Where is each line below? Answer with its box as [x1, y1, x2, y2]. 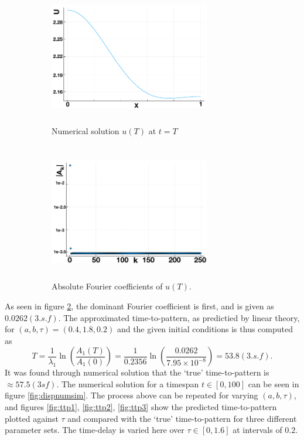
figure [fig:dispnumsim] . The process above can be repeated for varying [5, 389, 258, 401]
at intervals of [233, 424, 282, 436]
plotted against [5, 412, 59, 424]
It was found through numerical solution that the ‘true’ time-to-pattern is [5, 366, 269, 378]
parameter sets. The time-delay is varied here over [5, 424, 185, 436]
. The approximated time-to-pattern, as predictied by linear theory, [58, 311, 300, 323]
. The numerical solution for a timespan [56, 377, 199, 390]
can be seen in [248, 377, 299, 390]
